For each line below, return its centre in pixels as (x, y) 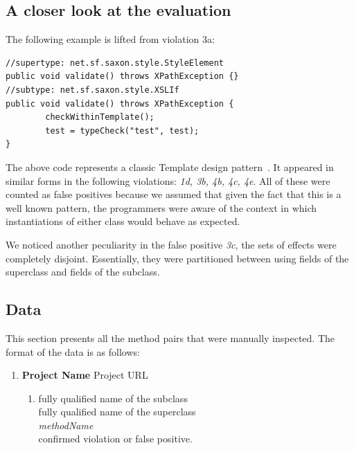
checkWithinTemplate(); (100, 117)
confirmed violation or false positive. (115, 439)
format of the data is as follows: (73, 351)
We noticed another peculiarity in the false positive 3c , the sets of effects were (171, 244)
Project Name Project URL (85, 375)
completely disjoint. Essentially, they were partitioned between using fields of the (177, 258)
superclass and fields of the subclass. (83, 272)
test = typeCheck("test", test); (122, 130)
